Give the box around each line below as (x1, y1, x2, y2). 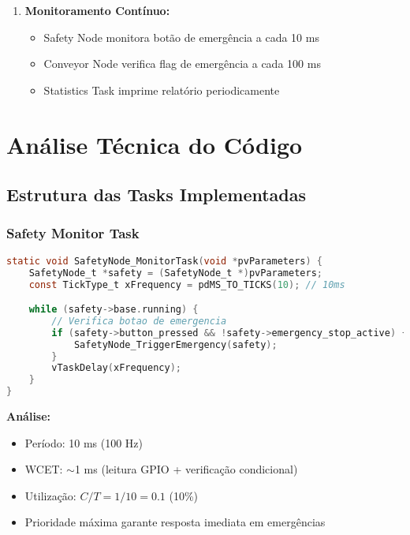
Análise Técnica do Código (6, 128, 303, 160)
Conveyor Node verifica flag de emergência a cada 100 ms (43, 55, 321, 72)
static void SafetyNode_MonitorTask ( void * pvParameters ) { (6, 255, 322, 267)
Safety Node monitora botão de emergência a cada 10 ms (43, 28, 319, 45)
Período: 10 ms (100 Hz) (24, 434, 143, 451)
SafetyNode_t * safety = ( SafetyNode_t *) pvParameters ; (28, 267, 322, 279)
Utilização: (24, 487, 76, 503)
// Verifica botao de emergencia (51, 315, 227, 327)
